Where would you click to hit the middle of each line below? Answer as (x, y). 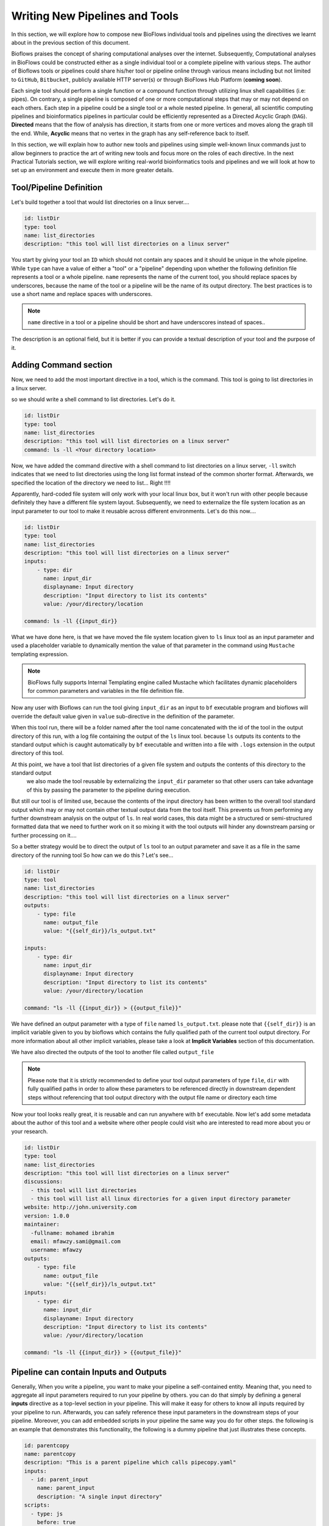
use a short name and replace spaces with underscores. (82, 294)
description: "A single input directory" (100, 1496)
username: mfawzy (56, 1250)
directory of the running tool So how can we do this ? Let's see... (92, 855)
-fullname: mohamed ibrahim (73, 1233)
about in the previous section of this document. (71, 42)
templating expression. (40, 654)
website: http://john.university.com (80, 1207)
